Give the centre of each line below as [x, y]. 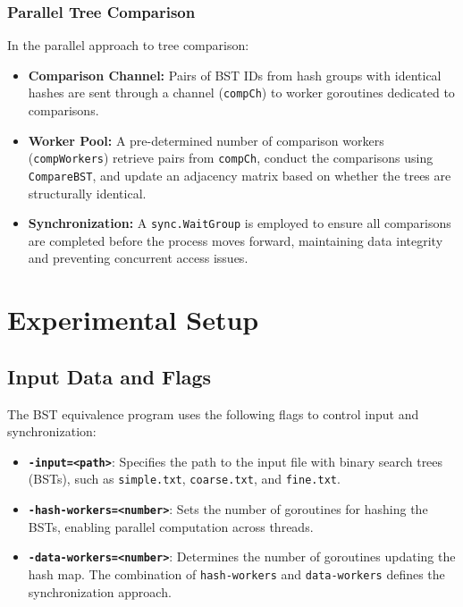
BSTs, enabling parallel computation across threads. [171, 526]
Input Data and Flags [109, 376]
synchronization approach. [100, 591]
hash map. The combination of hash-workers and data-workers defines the [236, 573]
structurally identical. [87, 193]
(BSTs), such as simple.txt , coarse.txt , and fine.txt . [184, 479]
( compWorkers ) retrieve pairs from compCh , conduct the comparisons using [231, 158]
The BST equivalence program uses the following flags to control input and [213, 413]
